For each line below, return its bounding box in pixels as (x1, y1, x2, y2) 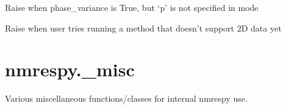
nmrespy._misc (5, 57, 135, 82)
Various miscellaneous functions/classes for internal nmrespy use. (5, 92, 248, 105)
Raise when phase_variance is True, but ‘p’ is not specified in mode (5, 1, 259, 13)
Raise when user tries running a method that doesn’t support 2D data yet (5, 21, 282, 34)
